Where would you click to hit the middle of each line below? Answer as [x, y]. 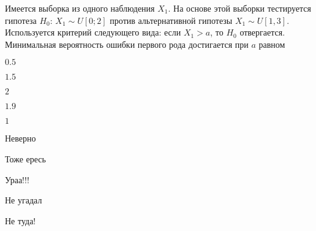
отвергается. [262, 32]
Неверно [21, 138]
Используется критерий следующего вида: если [93, 32]
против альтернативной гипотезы [171, 20]
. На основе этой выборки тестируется [239, 8]
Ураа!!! [17, 179]
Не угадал [24, 200]
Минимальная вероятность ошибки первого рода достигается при [127, 44]
